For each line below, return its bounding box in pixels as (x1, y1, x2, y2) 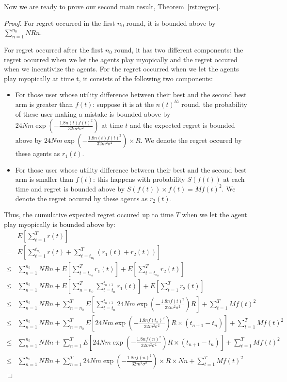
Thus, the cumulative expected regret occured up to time (4, 209, 174, 220)
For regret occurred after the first (4, 44, 103, 54)
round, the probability (181, 99, 247, 109)
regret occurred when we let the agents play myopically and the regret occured (4, 54, 238, 64)
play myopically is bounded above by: (4, 219, 115, 229)
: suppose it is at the (93, 99, 154, 109)
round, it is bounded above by (126, 17, 216, 28)
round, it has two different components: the (114, 44, 243, 54)
